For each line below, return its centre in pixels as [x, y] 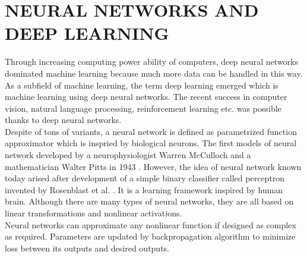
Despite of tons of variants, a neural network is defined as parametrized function [151, 131]
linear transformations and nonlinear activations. [94, 213]
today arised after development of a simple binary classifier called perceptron [145, 178]
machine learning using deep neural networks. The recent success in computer [146, 97]
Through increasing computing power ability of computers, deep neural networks [151, 62]
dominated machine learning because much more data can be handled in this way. [154, 73]
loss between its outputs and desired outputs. [87, 248]
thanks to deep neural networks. [63, 120]
